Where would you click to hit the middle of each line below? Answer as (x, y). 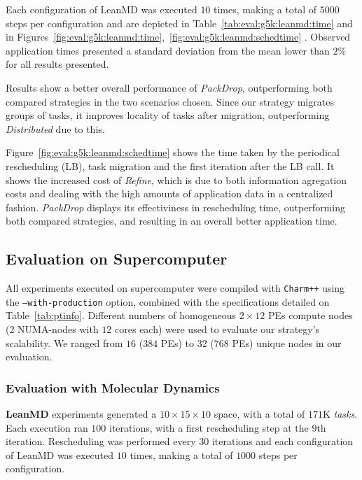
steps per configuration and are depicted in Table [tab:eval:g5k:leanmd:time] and (179, 23)
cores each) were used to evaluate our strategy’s (217, 329)
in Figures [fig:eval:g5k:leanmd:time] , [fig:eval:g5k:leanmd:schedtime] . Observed (178, 37)
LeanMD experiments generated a (81, 414)
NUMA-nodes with (58, 329)
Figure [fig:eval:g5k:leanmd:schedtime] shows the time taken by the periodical (173, 152)
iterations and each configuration (283, 441)
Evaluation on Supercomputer (117, 259)
